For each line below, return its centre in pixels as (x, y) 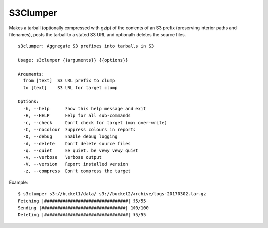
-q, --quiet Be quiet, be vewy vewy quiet (81, 151)
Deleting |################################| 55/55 (82, 215)
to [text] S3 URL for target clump (70, 88)
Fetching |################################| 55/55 (82, 201)
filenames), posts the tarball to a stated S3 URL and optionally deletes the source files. (98, 34)
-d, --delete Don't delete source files (77, 143)
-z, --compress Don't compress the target (77, 171)
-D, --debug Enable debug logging (70, 136)
